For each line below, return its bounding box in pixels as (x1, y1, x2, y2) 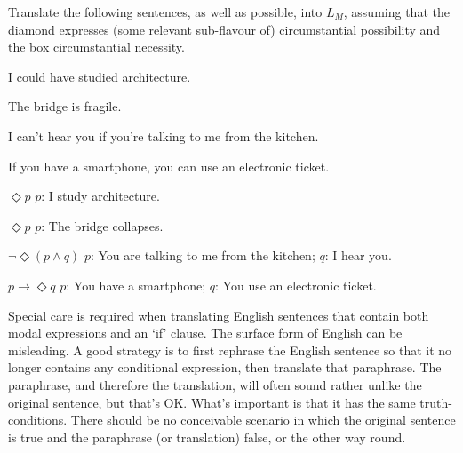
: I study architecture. (41, 187, 160, 205)
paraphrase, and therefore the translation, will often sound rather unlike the (8, 375, 422, 393)
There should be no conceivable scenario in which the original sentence (70, 410, 456, 429)
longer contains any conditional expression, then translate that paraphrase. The (8, 358, 442, 377)
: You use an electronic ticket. (215, 275, 377, 294)
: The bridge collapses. (41, 216, 164, 234)
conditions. (8, 410, 68, 429)
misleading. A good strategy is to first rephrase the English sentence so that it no (8, 340, 452, 359)
